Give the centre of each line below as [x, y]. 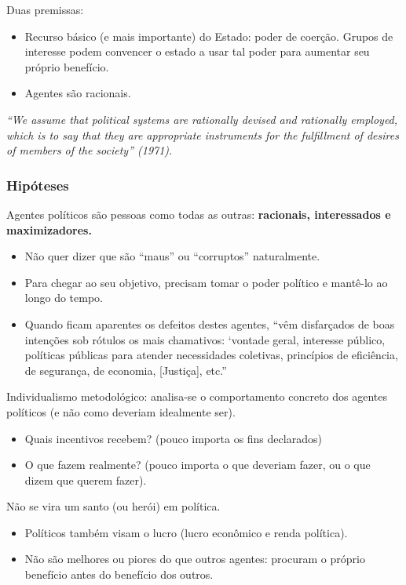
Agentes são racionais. [78, 93]
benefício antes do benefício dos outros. [119, 574]
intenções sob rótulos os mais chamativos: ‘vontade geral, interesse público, [205, 339]
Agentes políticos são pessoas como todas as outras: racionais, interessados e [199, 214]
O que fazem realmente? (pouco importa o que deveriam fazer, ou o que [198, 465]
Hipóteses [38, 185]
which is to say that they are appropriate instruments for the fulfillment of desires [203, 134]
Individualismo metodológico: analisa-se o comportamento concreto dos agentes [197, 396]
